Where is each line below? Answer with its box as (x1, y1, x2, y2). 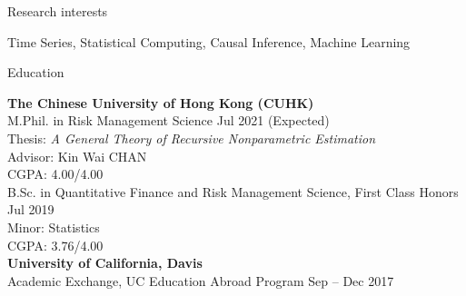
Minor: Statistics (7, 217, 100, 236)
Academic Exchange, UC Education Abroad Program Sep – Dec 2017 (7, 271, 394, 290)
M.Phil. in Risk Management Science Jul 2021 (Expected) (7, 111, 330, 130)
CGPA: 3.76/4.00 (7, 235, 104, 254)
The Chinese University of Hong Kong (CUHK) (7, 93, 314, 112)
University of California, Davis (7, 253, 203, 272)
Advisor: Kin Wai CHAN (7, 146, 147, 165)
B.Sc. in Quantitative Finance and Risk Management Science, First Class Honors (7, 182, 459, 201)
